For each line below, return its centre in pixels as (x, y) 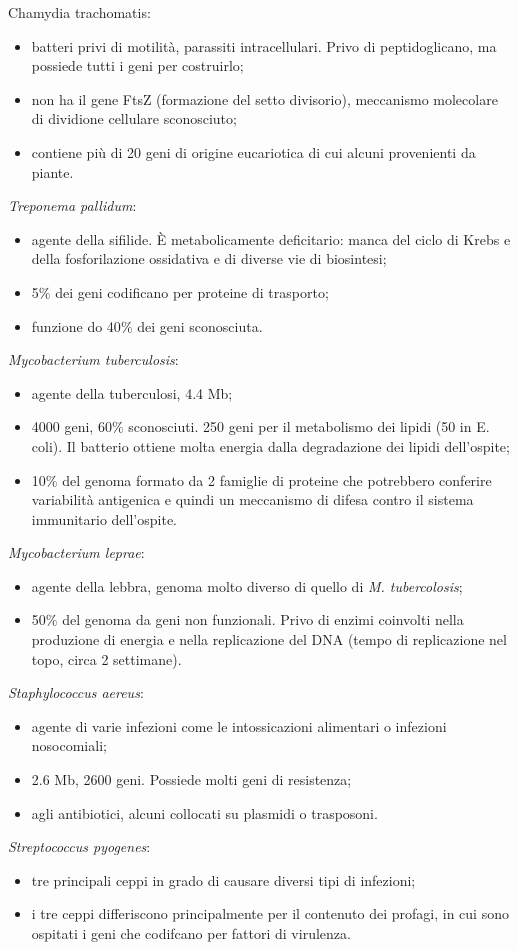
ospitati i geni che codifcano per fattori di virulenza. (191, 933)
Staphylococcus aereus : (76, 692)
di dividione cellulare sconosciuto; (134, 118)
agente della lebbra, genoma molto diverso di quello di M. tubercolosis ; (247, 585)
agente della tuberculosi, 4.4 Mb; (132, 392)
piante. (52, 171)
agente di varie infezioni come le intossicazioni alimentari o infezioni (239, 725)
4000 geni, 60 (71, 426)
